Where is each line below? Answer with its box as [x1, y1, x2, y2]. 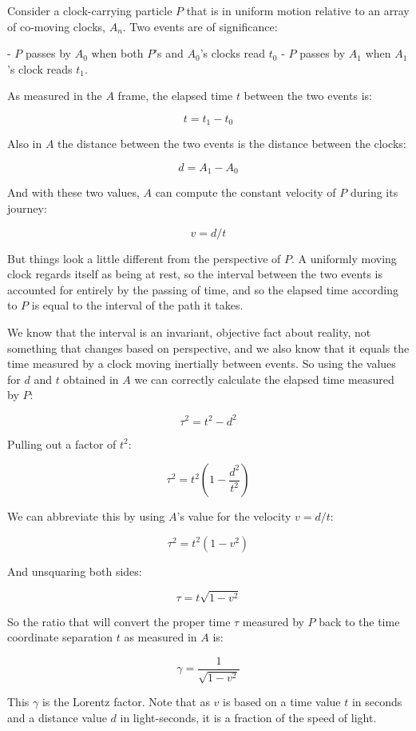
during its [350, 184, 398, 201]
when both [91, 45, 144, 62]
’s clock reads [7, 60, 73, 77]
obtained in [63, 370, 119, 387]
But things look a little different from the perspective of [7, 250, 281, 266]
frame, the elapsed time [117, 87, 233, 104]
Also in [7, 135, 42, 152]
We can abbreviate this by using [7, 508, 165, 525]
